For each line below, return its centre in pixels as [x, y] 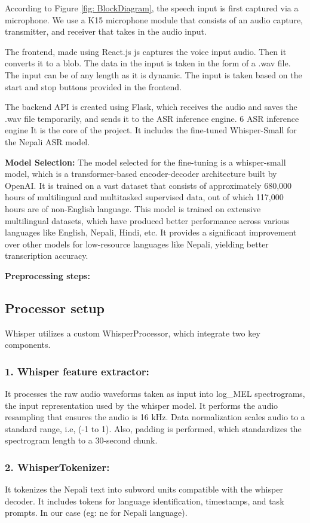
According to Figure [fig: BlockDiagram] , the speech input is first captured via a [152, 8]
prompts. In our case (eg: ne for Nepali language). [96, 513]
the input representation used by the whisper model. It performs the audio [142, 405]
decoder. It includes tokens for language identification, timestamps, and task [145, 501]
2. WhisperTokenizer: [57, 467]
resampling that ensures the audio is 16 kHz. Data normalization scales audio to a [155, 417]
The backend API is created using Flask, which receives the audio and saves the [151, 107]
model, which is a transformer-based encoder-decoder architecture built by [141, 174]
